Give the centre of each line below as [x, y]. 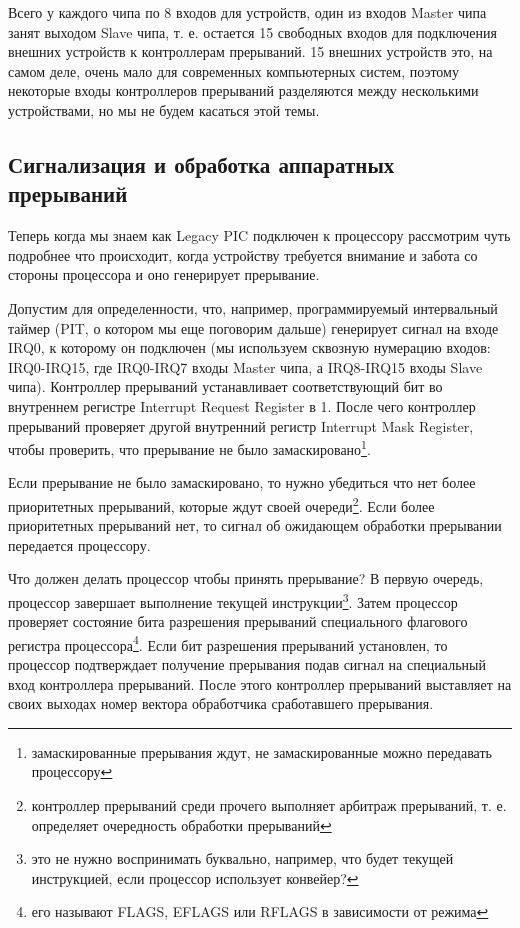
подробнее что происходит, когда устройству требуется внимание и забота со [243, 254]
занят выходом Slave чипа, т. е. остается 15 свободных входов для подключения [252, 31]
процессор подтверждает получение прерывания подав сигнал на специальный [247, 664]
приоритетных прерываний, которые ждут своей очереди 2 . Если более [221, 504]
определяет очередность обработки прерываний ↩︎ [181, 824]
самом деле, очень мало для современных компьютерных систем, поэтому [233, 70]
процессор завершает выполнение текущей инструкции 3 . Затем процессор [233, 600]
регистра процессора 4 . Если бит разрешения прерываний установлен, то [228, 643]
